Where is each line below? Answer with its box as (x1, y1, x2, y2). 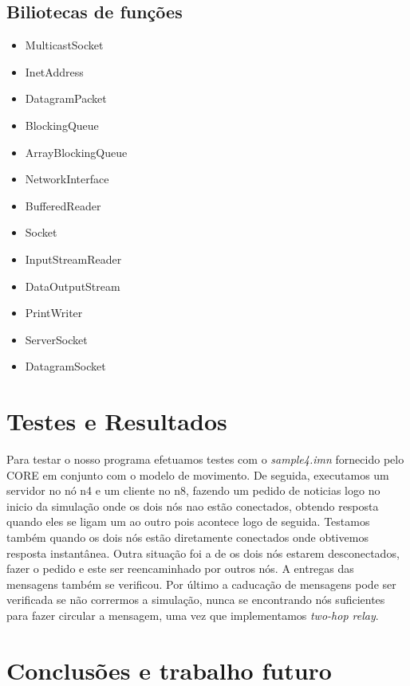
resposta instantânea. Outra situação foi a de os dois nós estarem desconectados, (6, 544, 400, 561)
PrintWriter (25, 304, 83, 321)
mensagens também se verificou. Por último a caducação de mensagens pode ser (6, 575, 396, 592)
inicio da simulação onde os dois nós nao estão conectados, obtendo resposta (6, 497, 379, 514)
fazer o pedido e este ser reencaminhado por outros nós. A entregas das (6, 560, 354, 577)
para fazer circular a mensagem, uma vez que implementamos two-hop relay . (6, 606, 379, 623)
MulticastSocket (25, 37, 104, 53)
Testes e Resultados (6, 405, 227, 437)
